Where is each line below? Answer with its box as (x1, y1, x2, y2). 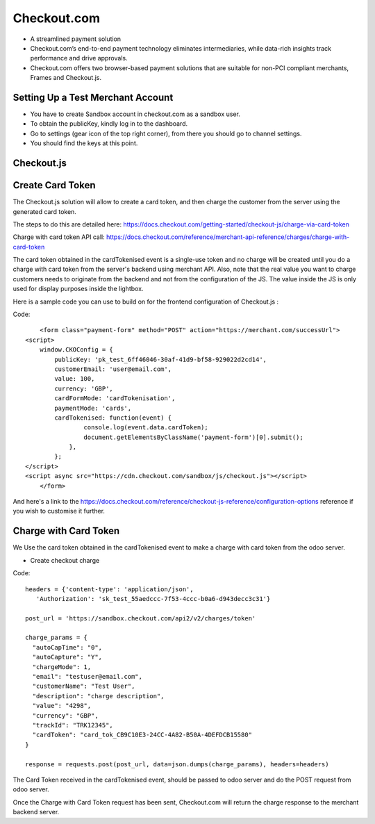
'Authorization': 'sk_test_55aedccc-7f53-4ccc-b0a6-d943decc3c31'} (35, 595, 271, 602)
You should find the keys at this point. (30, 139, 138, 147)
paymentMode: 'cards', (54, 404, 132, 412)
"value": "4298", (32, 702, 92, 710)
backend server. (12, 808, 60, 816)
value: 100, (54, 375, 95, 383)
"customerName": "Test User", (32, 682, 135, 691)
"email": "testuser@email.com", (32, 673, 142, 681)
